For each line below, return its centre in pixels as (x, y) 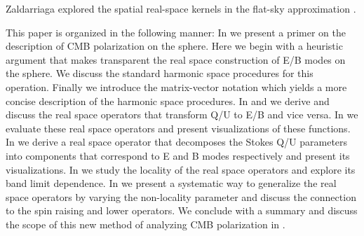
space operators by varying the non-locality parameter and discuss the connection (181, 196)
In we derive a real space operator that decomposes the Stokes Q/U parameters (177, 142)
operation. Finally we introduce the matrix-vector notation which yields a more (176, 86)
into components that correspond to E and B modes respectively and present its (178, 155)
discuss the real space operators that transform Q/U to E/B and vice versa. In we (182, 114)
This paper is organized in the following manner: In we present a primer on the (176, 32)
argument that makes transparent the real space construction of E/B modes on (176, 59)
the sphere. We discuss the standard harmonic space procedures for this (160, 73)
